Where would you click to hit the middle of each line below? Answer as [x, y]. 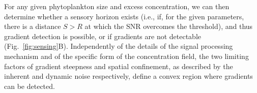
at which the [104, 26]
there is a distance [33, 26]
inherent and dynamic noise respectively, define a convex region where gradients [128, 76]
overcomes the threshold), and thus [198, 26]
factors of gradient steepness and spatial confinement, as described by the [119, 66]
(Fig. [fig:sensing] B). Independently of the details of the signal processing [119, 46]
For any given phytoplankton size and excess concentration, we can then [117, 6]
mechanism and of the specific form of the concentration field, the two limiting [126, 56]
